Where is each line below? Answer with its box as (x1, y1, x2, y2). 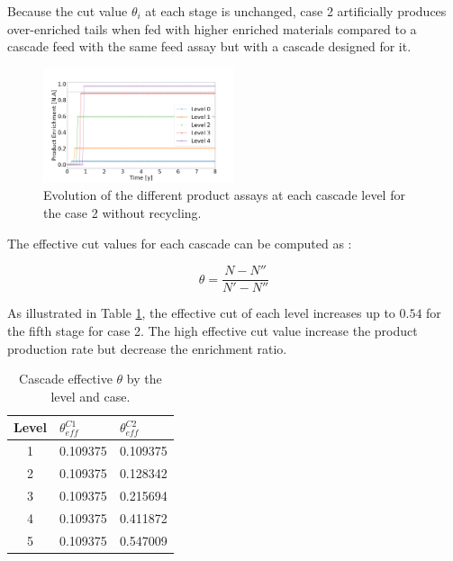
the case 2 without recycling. (43, 204, 202, 222)
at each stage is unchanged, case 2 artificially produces (145, 2, 447, 20)
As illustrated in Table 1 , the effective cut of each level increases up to (7, 303, 395, 322)
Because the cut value (7, 2, 128, 20)
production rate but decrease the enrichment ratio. (7, 339, 287, 357)
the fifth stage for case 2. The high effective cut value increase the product (7, 321, 418, 339)
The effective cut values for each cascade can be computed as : (7, 233, 352, 252)
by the (126, 369, 162, 388)
